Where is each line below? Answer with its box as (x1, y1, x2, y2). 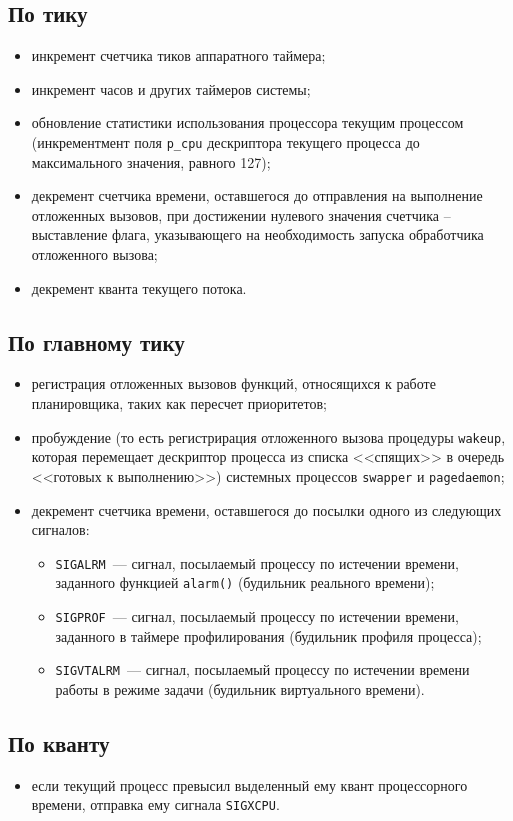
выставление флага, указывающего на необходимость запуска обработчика (31, 224, 484, 245)
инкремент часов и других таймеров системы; (31, 78, 311, 99)
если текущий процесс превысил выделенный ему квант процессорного (31, 774, 468, 795)
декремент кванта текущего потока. (31, 277, 247, 298)
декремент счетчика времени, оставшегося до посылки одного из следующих (31, 499, 502, 520)
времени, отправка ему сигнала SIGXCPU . (31, 794, 280, 815)
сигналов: (31, 519, 90, 540)
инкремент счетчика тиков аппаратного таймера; (31, 45, 326, 66)
